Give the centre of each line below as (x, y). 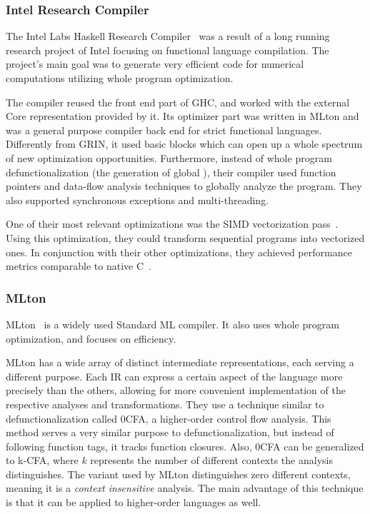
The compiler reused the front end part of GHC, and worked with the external (178, 102)
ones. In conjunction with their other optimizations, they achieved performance (179, 252)
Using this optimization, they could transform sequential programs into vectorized (185, 237)
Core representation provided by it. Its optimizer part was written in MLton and (182, 116)
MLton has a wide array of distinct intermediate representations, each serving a (180, 362)
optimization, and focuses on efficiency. (91, 338)
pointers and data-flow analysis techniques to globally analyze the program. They (184, 186)
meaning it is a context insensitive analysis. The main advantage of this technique (185, 488)
